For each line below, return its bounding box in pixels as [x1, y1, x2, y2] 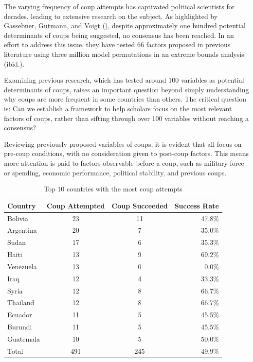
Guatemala [7, 333, 40, 344]
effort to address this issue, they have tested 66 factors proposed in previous [4, 39, 231, 50]
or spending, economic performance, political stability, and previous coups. [4, 167, 227, 177]
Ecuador [7, 310, 32, 320]
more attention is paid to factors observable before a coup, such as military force [4, 157, 244, 168]
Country [7, 200, 36, 210]
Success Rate [174, 200, 219, 210]
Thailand [7, 297, 35, 308]
